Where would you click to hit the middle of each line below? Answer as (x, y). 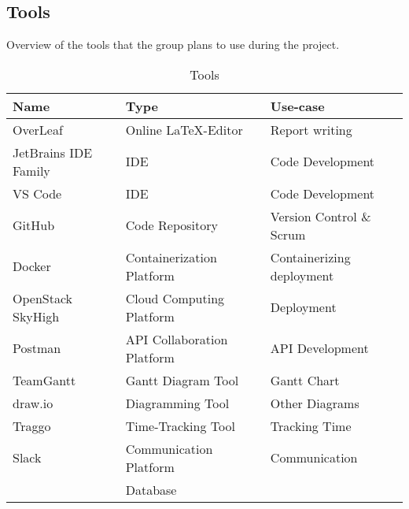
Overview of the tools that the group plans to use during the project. (173, 45)
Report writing (311, 129)
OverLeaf (38, 129)
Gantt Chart (305, 380)
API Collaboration (177, 339)
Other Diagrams (315, 403)
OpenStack (43, 298)
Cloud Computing (175, 298)
